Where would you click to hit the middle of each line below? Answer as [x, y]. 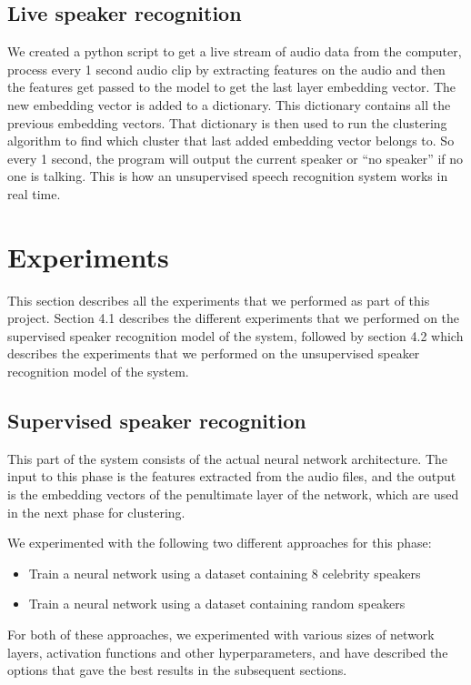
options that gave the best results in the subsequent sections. [177, 670]
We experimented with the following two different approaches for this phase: [220, 543]
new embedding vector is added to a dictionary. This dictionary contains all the [229, 104]
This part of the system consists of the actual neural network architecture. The [228, 458]
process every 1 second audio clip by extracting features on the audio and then [226, 69]
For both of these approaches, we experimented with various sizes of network [221, 634]
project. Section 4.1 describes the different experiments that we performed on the [234, 318]
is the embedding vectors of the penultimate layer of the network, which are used [233, 494]
